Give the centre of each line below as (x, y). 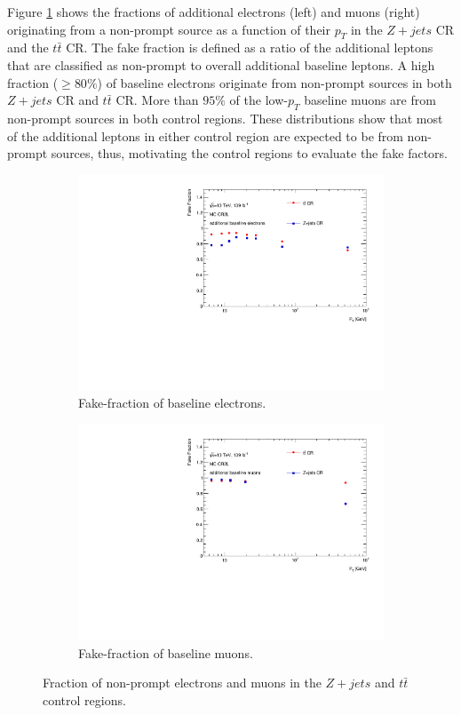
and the (28, 48)
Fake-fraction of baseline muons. (166, 652)
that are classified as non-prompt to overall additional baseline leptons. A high (221, 64)
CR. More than (157, 100)
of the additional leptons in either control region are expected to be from (205, 135)
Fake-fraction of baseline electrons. (172, 403)
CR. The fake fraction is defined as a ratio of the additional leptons (250, 48)
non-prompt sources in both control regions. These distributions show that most (225, 118)
